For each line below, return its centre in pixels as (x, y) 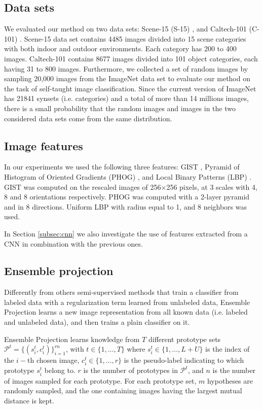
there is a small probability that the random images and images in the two (120, 108)
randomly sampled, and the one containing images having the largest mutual (123, 390)
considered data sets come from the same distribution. (88, 118)
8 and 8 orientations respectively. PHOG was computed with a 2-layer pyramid (127, 197)
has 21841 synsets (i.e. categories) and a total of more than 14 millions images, (126, 98)
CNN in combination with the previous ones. (73, 243)
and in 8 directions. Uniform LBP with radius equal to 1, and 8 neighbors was (126, 206)
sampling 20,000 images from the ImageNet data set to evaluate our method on (127, 78)
